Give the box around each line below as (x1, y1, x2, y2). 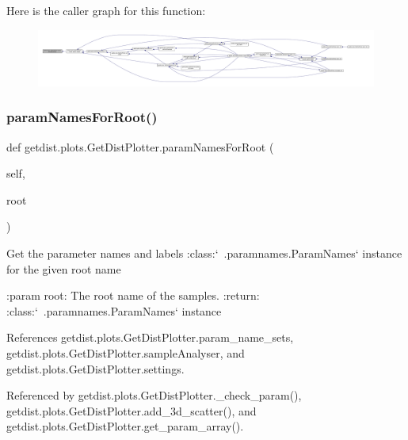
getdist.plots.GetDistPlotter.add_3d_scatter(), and (6, 402, 257, 419)
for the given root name (6, 260, 121, 277)
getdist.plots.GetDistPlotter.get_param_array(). (6, 418, 244, 434)
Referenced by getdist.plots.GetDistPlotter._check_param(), (6, 387, 302, 404)
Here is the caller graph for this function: (6, 2, 206, 18)
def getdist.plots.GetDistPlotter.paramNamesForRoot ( (6, 138, 274, 155)
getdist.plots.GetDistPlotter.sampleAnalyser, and (6, 345, 245, 362)
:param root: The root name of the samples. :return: (6, 287, 260, 304)
